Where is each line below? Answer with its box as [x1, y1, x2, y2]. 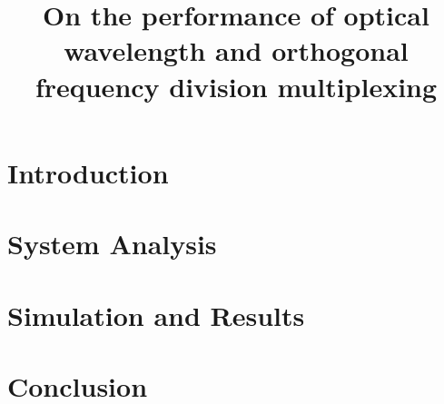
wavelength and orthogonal [64, 32, 409, 69]
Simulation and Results [7, 296, 305, 333]
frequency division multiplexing [35, 67, 438, 104]
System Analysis [7, 225, 217, 262]
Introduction [7, 153, 169, 191]
